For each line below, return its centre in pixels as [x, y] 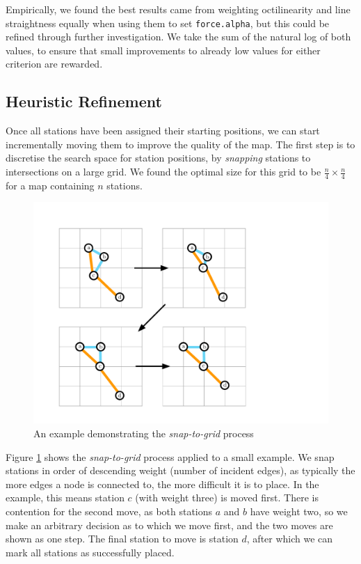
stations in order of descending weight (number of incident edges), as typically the [180, 470]
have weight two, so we [299, 511]
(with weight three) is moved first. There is [227, 498]
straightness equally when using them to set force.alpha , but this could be [168, 23]
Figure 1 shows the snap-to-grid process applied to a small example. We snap [170, 456]
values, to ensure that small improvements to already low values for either [163, 50]
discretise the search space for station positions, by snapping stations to [158, 158]
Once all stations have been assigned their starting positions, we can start [163, 131]
